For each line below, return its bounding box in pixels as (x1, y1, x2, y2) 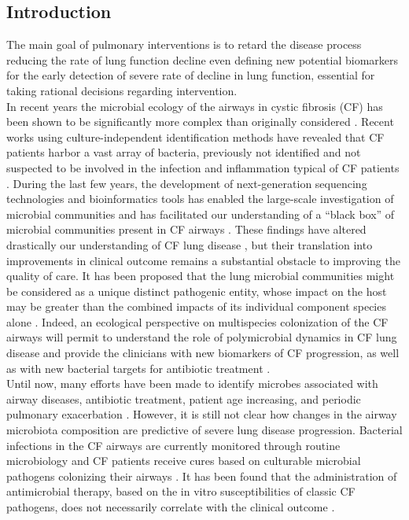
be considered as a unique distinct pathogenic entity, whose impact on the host (6, 282, 387, 299)
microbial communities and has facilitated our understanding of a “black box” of (6, 205, 395, 222)
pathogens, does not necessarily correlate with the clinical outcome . (6, 499, 335, 515)
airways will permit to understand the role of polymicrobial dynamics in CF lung (6, 329, 397, 345)
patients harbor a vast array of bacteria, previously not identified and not (6, 144, 361, 160)
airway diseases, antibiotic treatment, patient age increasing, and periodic (6, 390, 361, 407)
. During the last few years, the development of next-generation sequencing (6, 175, 367, 191)
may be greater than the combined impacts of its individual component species (6, 298, 386, 315)
